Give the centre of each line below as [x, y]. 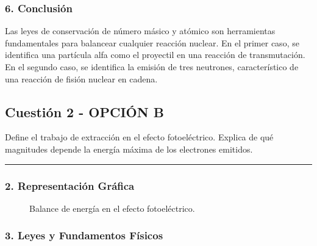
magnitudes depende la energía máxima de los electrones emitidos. [129, 149]
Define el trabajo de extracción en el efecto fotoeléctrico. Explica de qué [139, 137]
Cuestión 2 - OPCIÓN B [84, 111]
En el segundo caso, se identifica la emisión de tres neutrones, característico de [152, 67]
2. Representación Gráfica [70, 185]
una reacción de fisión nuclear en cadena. [81, 78]
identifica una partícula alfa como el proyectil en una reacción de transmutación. [155, 55]
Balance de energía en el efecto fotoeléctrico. [112, 208]
